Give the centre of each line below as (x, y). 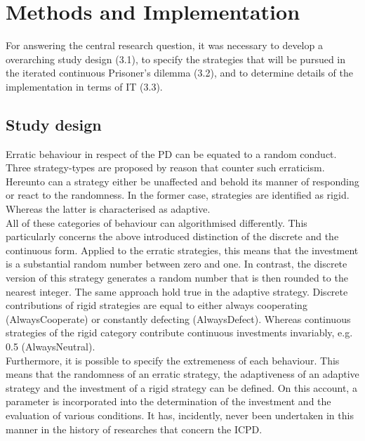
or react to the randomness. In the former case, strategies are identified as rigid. (178, 195)
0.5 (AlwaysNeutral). (51, 347)
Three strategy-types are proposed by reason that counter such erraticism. (165, 167)
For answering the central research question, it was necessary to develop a (164, 45)
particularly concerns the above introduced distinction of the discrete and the (172, 236)
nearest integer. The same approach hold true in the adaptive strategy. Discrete (177, 291)
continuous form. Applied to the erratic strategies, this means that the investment (182, 250)
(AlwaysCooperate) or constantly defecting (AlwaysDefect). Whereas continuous (178, 318)
